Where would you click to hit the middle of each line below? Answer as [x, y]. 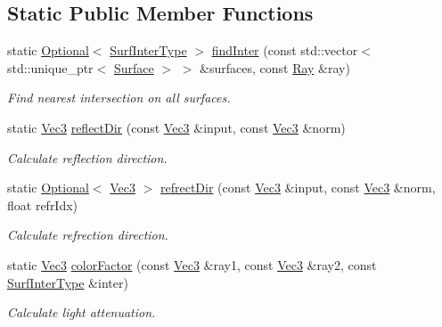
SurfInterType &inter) [68, 282]
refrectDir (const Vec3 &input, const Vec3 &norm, [298, 188]
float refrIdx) [43, 204]
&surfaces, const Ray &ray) [275, 67]
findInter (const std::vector [285, 50]
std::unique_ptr [50, 67]
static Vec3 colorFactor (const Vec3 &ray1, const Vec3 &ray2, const [192, 264]
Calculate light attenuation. [82, 312]
